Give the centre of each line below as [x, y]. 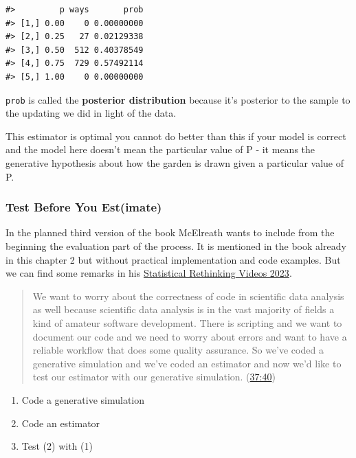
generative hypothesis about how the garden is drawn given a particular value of [175, 163]
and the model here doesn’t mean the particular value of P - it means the [160, 149]
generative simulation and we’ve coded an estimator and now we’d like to [187, 363]
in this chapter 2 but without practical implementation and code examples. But [173, 259]
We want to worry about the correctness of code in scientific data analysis [188, 296]
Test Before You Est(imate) [84, 207]
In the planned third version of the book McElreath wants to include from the [170, 232]
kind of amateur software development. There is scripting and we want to [187, 322]
